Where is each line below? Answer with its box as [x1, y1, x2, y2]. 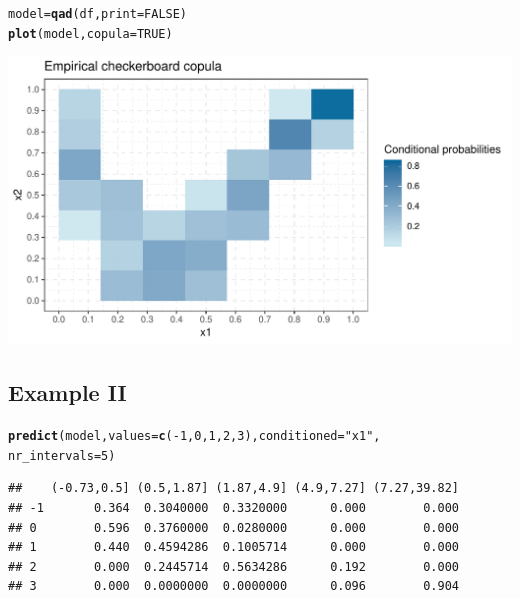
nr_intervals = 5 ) [8, 448, 116, 463]
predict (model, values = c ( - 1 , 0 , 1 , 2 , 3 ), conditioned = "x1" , [8, 429, 381, 444]
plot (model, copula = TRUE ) [8, 26, 173, 41]
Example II [8, 377, 127, 408]
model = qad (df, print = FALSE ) [8, 7, 188, 21]
